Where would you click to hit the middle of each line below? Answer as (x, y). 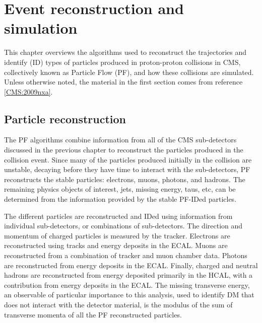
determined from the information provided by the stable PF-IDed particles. (120, 199)
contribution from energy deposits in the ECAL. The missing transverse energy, (127, 285)
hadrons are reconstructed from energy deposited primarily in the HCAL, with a (128, 275)
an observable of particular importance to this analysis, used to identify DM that (129, 295)
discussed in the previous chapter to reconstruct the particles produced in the (124, 150)
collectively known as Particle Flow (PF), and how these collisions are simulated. (129, 72)
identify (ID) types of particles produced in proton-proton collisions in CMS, (122, 62)
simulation (41, 28)
